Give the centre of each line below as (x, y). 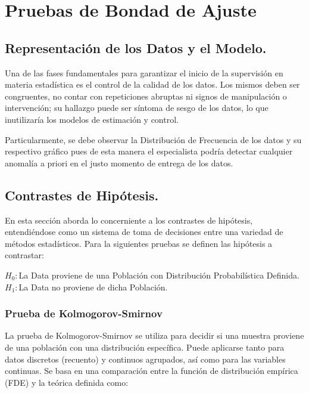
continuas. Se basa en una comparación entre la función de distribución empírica (152, 371)
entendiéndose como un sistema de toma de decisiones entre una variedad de (144, 232)
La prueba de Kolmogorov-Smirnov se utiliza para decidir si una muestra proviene (154, 335)
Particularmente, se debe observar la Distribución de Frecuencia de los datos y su (153, 139)
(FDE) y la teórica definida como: (67, 382)
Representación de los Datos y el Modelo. (136, 47)
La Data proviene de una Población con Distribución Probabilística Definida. (159, 275)
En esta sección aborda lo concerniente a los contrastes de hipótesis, (129, 220)
